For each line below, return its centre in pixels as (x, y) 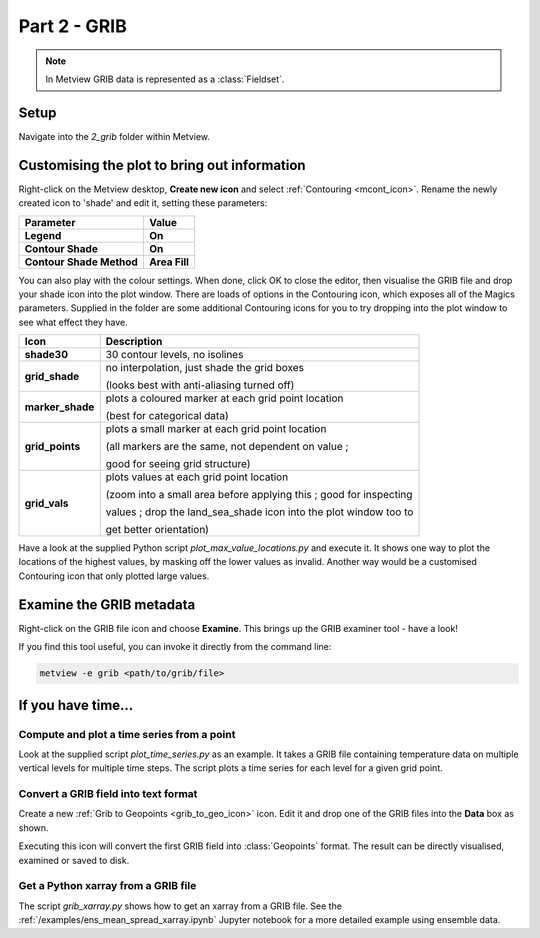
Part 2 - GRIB (72, 26)
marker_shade (59, 407)
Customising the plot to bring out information (162, 165)
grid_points (52, 447)
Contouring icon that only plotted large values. (114, 576)
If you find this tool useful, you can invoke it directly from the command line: (175, 647)
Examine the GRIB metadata (107, 604)
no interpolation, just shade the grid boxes (205, 368)
